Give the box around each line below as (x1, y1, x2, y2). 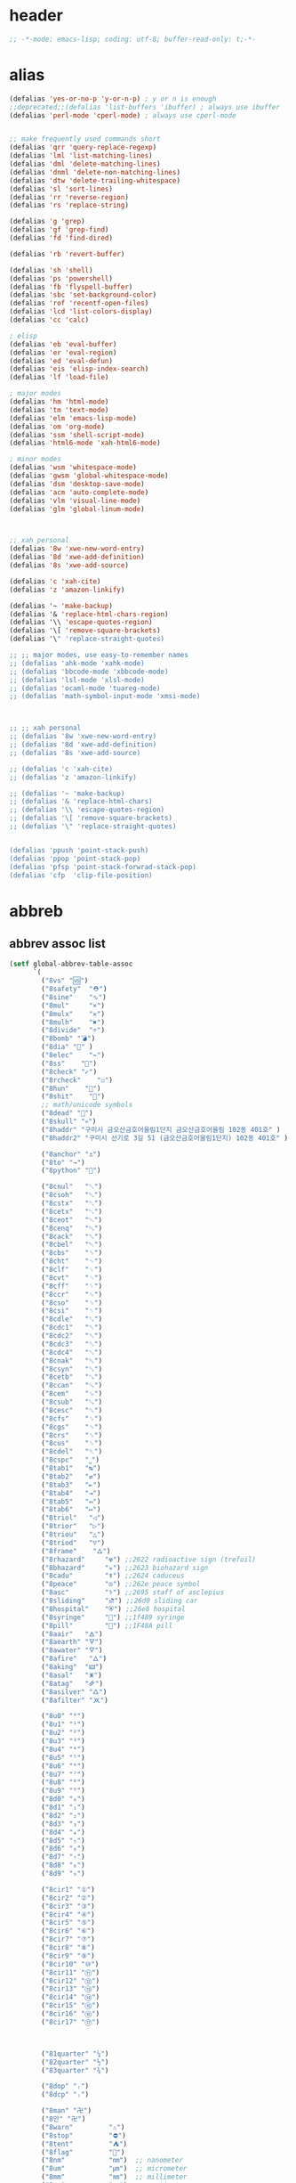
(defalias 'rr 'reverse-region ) (9, 192, 129, 201)
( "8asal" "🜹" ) (41, 1671, 102, 1680)
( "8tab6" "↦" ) (41, 1505, 101, 1514)
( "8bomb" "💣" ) (41, 1034, 96, 1043)
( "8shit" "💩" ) (41, 1092, 105, 1101)
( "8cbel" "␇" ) (41, 1240, 103, 1250)
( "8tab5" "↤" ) (41, 1497, 101, 1506)
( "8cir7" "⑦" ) (41, 1935, 95, 1944)
